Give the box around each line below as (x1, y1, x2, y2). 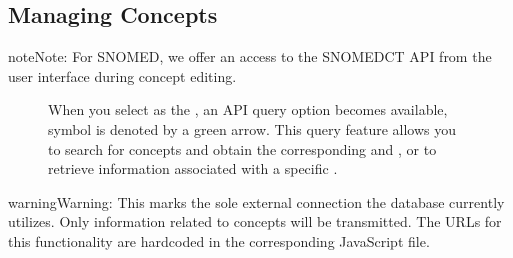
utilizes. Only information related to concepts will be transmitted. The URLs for (8, 211, 502, 232)
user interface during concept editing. (8, 65, 237, 86)
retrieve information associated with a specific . (48, 158, 338, 179)
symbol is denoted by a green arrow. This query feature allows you (48, 118, 457, 139)
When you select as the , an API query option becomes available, (48, 99, 448, 120)
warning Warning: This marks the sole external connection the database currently (8, 191, 505, 212)
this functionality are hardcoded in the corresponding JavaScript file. (8, 230, 430, 251)
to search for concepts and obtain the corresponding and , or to (48, 138, 437, 159)
